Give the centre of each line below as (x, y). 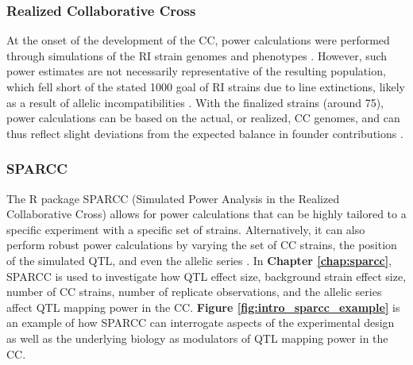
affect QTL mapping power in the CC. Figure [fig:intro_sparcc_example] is (203, 307)
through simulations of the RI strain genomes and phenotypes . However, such (197, 55)
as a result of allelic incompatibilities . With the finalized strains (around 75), (195, 102)
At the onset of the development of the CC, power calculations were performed (198, 40)
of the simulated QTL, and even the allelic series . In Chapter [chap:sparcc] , (199, 260)
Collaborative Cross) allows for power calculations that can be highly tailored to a (206, 214)
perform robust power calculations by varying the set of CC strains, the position (202, 245)
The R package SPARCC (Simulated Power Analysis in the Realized (173, 198)
